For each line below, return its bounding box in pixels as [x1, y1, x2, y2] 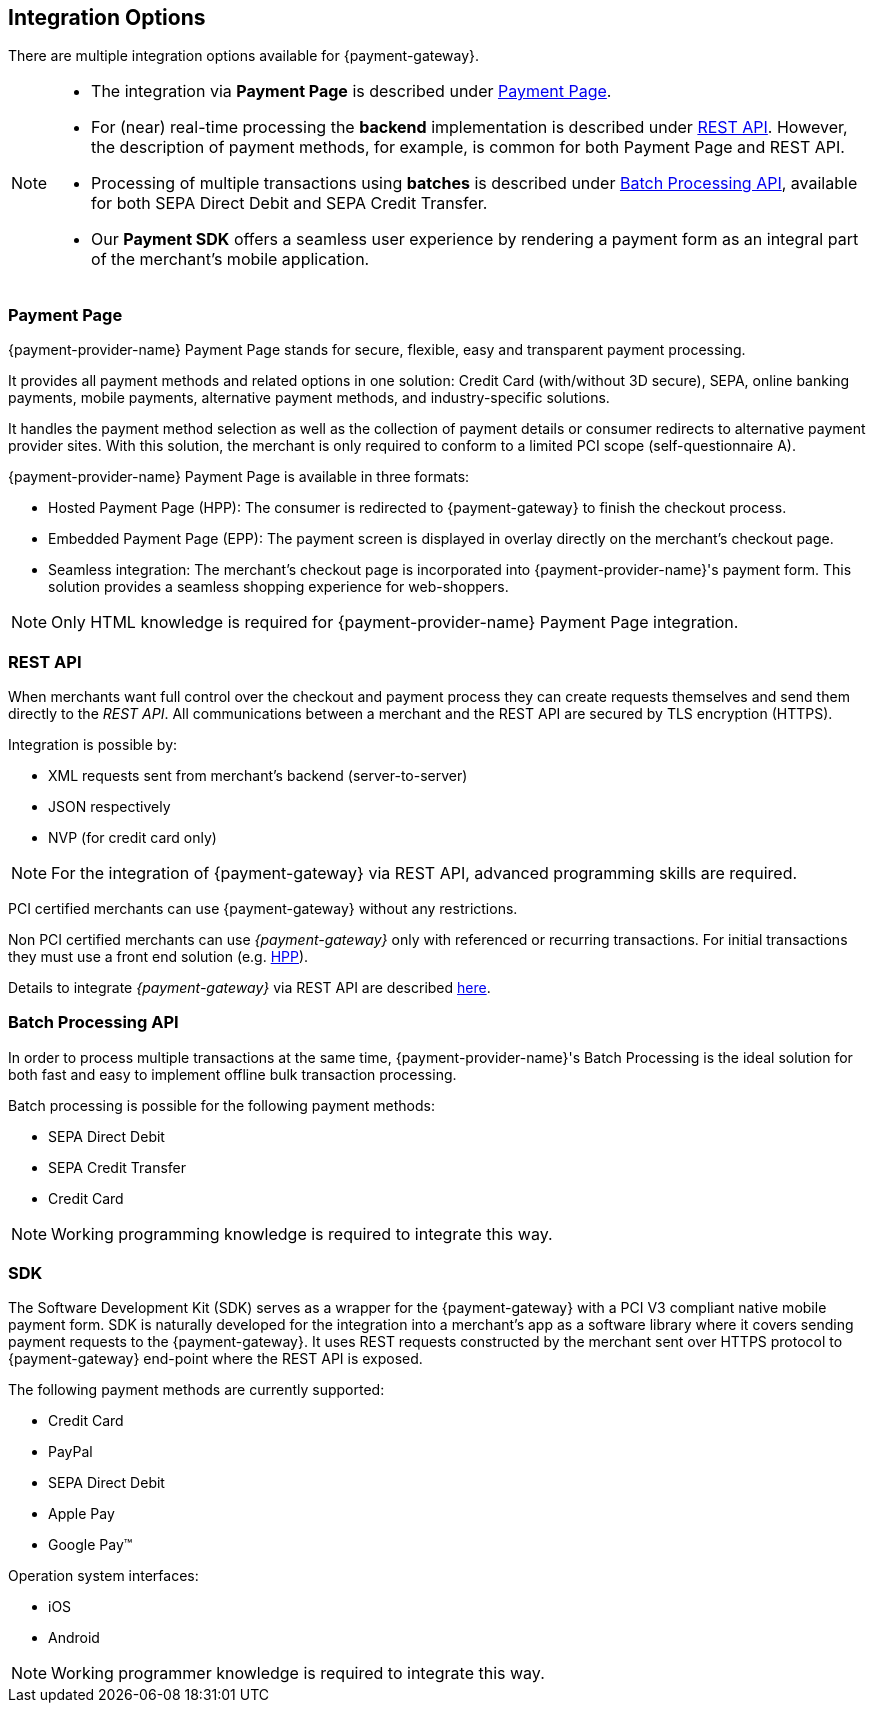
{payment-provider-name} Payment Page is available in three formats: [8, 468, 470, 486]
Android [48, 1629, 100, 1647]
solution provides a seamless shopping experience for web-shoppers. [48, 578, 509, 596]
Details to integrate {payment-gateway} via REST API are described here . [8, 978, 491, 996]
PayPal [48, 1443, 93, 1461]
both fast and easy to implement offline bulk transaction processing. [8, 1065, 457, 1083]
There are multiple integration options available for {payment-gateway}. [8, 47, 480, 65]
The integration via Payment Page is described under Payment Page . [91, 81, 612, 102]
